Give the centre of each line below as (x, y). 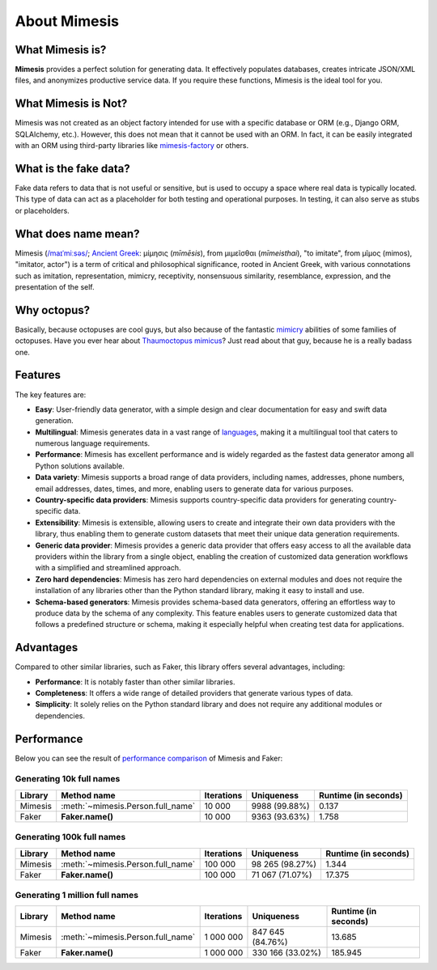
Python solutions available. (80, 466)
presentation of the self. (55, 286)
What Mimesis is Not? (71, 104)
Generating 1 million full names (77, 895)
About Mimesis (67, 21)
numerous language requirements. (93, 443)
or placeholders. (42, 210)
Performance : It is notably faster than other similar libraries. (135, 682)
